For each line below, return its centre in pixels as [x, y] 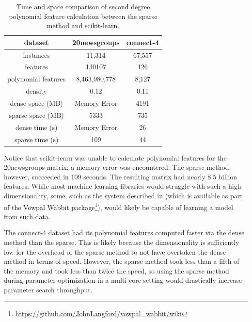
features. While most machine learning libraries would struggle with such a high [123, 186]
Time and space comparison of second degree [83, 6]
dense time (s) [36, 127]
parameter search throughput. [48, 290]
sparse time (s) [36, 139]
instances [36, 55]
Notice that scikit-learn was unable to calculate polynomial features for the [115, 157]
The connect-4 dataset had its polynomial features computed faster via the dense [124, 233]
